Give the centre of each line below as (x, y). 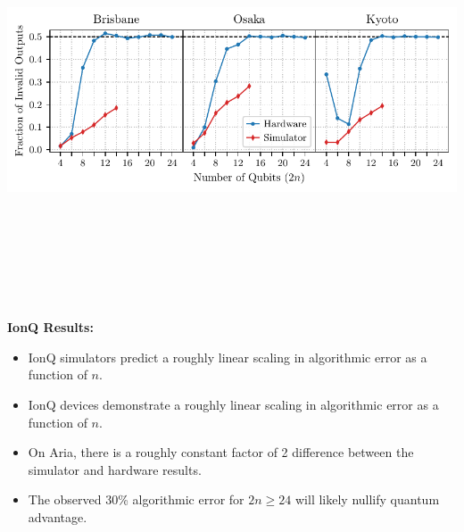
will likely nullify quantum (368, 499)
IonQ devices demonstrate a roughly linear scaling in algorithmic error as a (233, 404)
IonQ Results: (50, 327)
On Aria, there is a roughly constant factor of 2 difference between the (221, 452)
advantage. (58, 516)
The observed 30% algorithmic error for (136, 499)
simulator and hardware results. (115, 469)
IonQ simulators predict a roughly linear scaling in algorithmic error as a (228, 357)
